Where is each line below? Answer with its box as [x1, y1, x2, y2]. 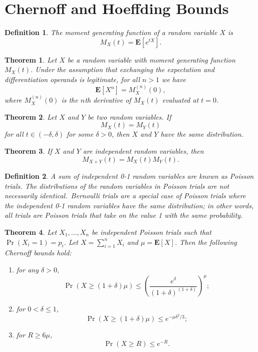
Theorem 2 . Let [5, 111, 57, 122]
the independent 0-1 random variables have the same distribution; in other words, [5, 200, 254, 210]
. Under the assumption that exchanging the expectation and [31, 64, 215, 75]
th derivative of [85, 95, 131, 105]
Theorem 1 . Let [5, 54, 57, 65]
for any [16, 264, 39, 274]
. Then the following [174, 236, 237, 247]
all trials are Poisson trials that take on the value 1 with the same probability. [5, 210, 243, 220]
